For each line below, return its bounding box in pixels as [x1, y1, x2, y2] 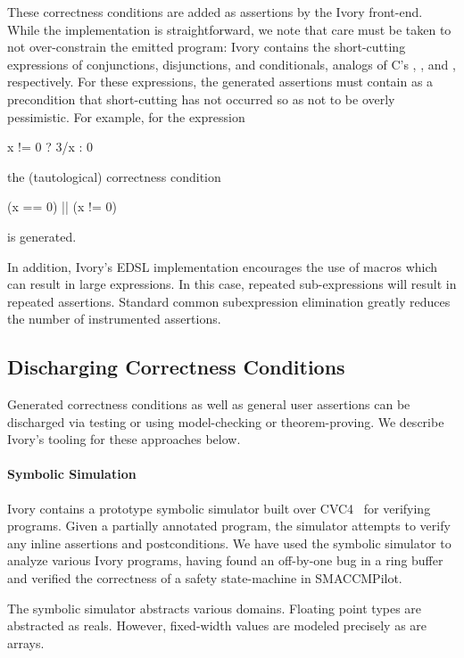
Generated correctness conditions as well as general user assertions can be [7, 395, 410, 414]
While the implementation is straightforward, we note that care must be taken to [7, 20, 452, 38]
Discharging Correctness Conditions [7, 353, 345, 381]
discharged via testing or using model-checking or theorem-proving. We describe [7, 412, 444, 431]
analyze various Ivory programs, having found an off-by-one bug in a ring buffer [7, 551, 443, 570]
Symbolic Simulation [7, 465, 137, 483]
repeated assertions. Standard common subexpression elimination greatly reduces [7, 292, 451, 310]
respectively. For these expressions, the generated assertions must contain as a [7, 72, 434, 91]
